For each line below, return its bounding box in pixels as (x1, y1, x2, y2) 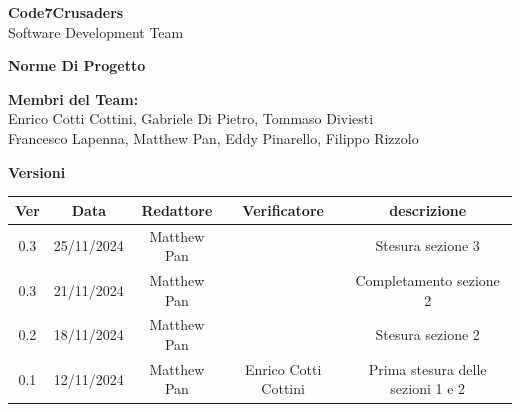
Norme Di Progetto (8, 55, 146, 76)
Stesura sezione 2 (375, 324, 480, 345)
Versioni (8, 161, 66, 182)
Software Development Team (8, 21, 184, 42)
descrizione (389, 199, 467, 220)
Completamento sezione (355, 269, 500, 290)
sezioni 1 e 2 (390, 378, 466, 399)
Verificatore (242, 199, 324, 220)
